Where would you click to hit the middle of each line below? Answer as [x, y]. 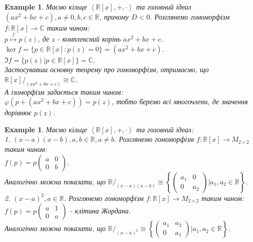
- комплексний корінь [89, 38]
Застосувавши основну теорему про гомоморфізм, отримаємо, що [107, 69]
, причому [114, 16]
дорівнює [18, 112]
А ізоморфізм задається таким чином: [64, 91]
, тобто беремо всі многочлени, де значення [180, 101]
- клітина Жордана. [100, 211]
